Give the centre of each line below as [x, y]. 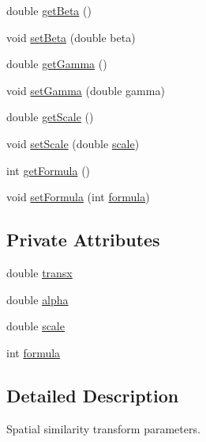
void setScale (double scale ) [73, 143]
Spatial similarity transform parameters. [103, 428]
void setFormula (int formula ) [78, 197]
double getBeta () [49, 10]
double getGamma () [57, 64]
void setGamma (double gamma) [86, 90]
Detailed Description [93, 395]
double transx [39, 272]
